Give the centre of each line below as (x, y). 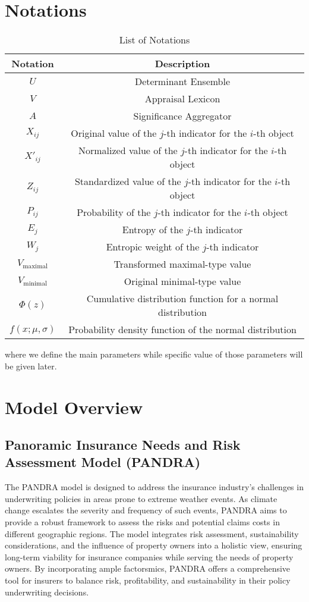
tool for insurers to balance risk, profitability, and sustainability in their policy (148, 580)
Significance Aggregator (182, 116)
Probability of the (114, 212)
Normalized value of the (128, 150)
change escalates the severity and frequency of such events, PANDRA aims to (146, 510)
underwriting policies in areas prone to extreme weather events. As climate (141, 498)
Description (182, 64)
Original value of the (114, 133)
